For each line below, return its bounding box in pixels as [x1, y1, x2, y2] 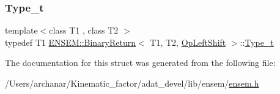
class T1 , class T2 [49, 24, 119, 37]
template [5, 24, 38, 37]
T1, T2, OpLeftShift [150, 35, 226, 48]
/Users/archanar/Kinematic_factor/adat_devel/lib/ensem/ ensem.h [5, 77, 259, 89]
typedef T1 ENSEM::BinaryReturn [5, 35, 136, 48]
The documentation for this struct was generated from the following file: [5, 56, 276, 69]
